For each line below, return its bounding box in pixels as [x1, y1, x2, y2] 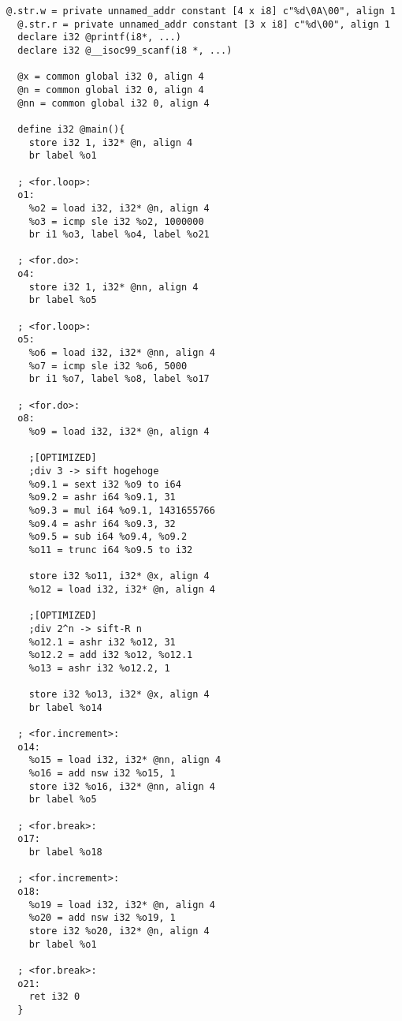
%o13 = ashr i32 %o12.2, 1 [28, 662, 170, 674]
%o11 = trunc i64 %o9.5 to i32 [28, 544, 193, 555]
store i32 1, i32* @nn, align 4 [28, 281, 199, 293]
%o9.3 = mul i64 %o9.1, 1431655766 [28, 504, 215, 516]
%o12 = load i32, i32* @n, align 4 [28, 583, 215, 595]
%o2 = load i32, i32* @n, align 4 [28, 202, 210, 214]
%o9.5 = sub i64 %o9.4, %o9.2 [28, 531, 188, 543]
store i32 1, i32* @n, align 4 [28, 137, 193, 148]
